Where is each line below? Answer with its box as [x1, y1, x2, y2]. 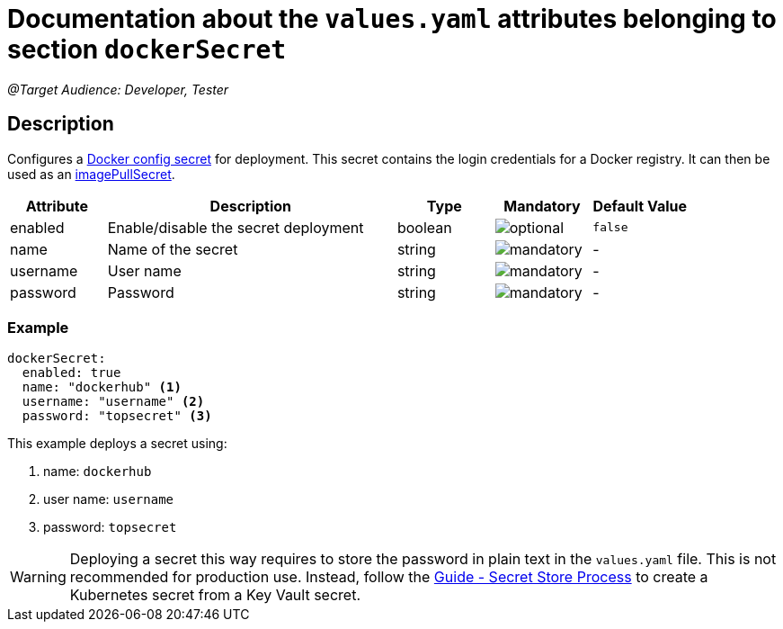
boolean [396, 218, 452, 237]
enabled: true [22, 365, 121, 381]
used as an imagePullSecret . [7, 166, 175, 182]
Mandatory [503, 196, 581, 215]
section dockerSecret [7, 34, 287, 65]
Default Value [592, 196, 688, 215]
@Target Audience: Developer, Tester [7, 81, 229, 97]
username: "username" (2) [22, 394, 205, 409]
